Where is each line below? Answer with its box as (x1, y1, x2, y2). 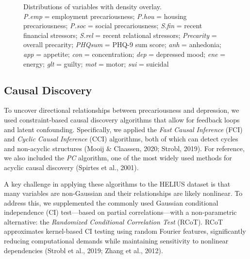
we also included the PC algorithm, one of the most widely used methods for (4, 153, 232, 163)
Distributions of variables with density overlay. (23, 1, 162, 11)
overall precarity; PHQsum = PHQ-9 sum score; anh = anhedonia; (23, 39, 221, 50)
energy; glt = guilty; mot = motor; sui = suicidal (23, 58, 169, 69)
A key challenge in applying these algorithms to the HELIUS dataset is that (4, 178, 231, 189)
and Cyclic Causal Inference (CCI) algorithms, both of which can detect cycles (4, 134, 238, 144)
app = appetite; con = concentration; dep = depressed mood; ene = (23, 49, 226, 59)
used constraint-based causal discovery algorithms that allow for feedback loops (4, 114, 240, 124)
